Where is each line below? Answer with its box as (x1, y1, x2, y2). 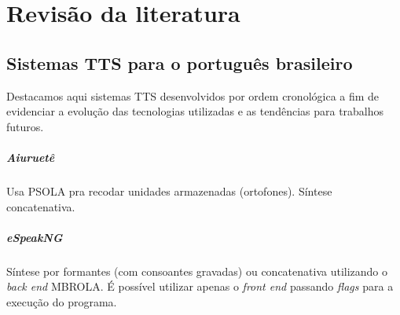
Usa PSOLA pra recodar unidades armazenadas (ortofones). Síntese (6, 182, 332, 199)
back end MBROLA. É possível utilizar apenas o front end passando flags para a (6, 278, 394, 295)
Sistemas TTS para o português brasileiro (6, 50, 353, 75)
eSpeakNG (6, 229, 63, 245)
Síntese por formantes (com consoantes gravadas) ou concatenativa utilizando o (6, 262, 388, 279)
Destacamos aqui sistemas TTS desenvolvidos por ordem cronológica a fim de (6, 87, 380, 104)
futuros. (6, 118, 44, 134)
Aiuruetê (6, 148, 55, 165)
